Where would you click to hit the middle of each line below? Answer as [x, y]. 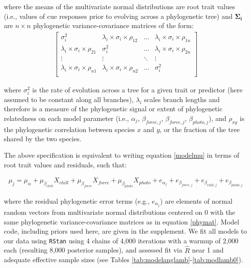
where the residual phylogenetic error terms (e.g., [77, 201]
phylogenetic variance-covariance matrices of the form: [113, 25]
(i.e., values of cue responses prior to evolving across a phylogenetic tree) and [118, 16]
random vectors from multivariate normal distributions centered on [103, 212]
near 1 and [208, 250]
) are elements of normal [196, 201]
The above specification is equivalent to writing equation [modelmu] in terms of [122, 155]
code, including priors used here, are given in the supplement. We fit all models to [125, 231]
